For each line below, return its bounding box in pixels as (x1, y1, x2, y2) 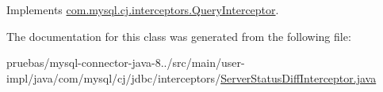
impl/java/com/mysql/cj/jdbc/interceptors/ (6, 69, 221, 86)
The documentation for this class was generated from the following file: (6, 28, 351, 44)
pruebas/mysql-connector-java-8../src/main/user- (6, 54, 245, 71)
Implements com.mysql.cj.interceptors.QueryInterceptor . (6, 2, 279, 17)
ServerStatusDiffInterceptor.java (220, 69, 377, 86)
